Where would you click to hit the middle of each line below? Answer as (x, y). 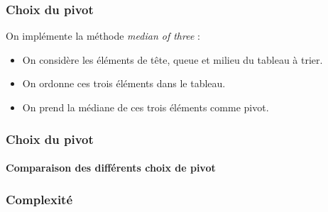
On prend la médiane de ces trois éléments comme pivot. (146, 107)
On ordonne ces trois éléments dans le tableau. (124, 83)
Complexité (39, 199)
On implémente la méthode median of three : (103, 36)
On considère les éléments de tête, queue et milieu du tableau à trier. (173, 59)
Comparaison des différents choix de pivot (111, 168)
